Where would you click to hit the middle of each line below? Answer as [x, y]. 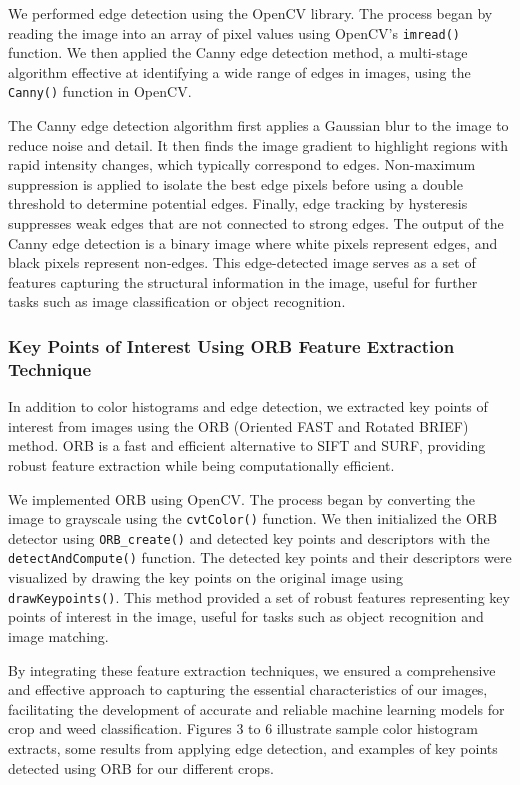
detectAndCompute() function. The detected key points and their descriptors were [260, 557]
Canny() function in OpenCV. [100, 91]
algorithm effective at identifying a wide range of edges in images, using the [239, 71]
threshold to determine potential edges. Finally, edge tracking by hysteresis [238, 203]
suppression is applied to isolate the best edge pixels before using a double [235, 183]
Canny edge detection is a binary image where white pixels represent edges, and [253, 242]
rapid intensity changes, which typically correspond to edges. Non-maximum [242, 164]
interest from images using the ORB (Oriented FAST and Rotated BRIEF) [238, 425]
